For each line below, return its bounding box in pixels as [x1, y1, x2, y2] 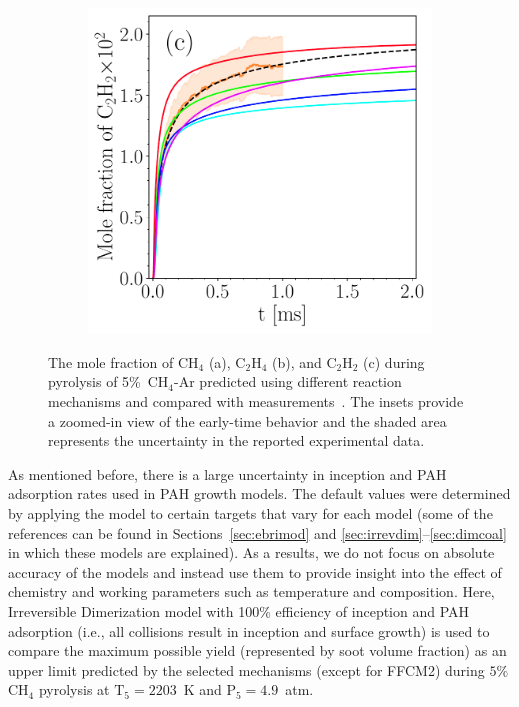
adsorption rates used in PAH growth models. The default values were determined [8, 483, 511, 504]
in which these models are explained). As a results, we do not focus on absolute [8, 542, 495, 563]
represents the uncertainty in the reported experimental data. [48, 430, 425, 451]
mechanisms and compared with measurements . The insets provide [48, 390, 464, 411]
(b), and [271, 351, 322, 372]
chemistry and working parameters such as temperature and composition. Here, [8, 581, 495, 602]
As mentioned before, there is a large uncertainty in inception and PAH [8, 463, 447, 484]
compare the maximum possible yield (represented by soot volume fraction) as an [8, 640, 507, 661]
